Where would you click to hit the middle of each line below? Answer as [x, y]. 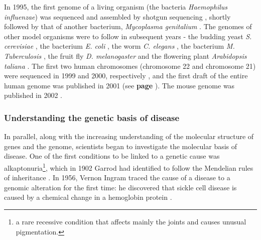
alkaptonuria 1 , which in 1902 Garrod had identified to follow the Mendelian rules [129, 167]
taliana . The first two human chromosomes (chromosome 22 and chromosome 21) [130, 66]
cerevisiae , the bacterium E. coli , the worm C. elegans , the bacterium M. [119, 46]
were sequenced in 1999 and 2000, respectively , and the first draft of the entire [126, 76]
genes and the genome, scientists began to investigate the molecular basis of [121, 146]
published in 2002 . [33, 95]
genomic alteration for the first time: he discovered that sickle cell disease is [120, 187]
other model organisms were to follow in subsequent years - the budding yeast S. [128, 36]
